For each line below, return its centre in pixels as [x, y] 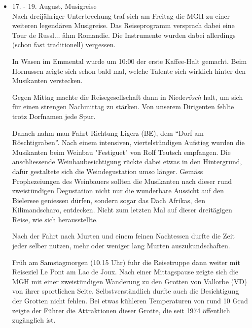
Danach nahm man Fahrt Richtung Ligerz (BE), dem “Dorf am [108, 133]
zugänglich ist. [34, 320]
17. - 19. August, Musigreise [54, 6]
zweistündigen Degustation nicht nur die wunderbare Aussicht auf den [118, 191]
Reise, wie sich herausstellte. [55, 219]
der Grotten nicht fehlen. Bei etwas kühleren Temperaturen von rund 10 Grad [130, 301]
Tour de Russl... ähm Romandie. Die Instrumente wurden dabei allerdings [124, 35]
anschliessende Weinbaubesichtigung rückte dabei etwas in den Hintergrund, [127, 162]
